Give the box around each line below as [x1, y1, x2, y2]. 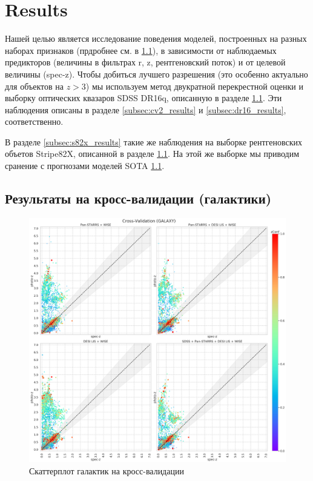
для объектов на [5, 79, 64, 92]
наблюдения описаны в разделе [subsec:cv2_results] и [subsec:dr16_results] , [5, 103, 286, 116]
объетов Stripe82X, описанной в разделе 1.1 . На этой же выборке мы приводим [5, 147, 300, 160]
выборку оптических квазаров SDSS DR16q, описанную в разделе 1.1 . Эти [5, 91, 282, 104]
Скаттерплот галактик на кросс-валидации [29, 464, 184, 477]
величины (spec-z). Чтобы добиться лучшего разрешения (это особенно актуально [5, 67, 308, 80]
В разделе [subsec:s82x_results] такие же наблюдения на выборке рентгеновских [5, 135, 302, 148]
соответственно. [5, 115, 64, 128]
